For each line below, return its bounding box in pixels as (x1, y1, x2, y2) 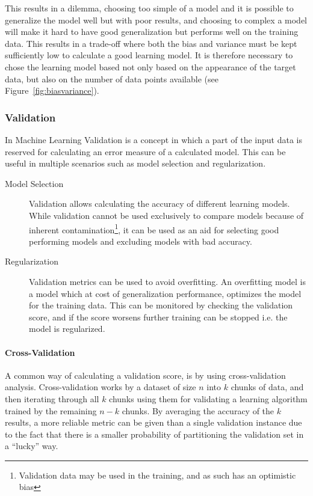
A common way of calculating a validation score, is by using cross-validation (5, 369, 286, 381)
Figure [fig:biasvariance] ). (5, 84, 99, 97)
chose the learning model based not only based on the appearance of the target (5, 60, 296, 73)
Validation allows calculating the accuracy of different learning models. (29, 197, 290, 210)
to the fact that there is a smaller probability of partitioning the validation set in (5, 427, 304, 440)
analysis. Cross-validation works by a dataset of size (5, 381, 196, 393)
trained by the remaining (5, 404, 97, 417)
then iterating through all (5, 392, 99, 405)
